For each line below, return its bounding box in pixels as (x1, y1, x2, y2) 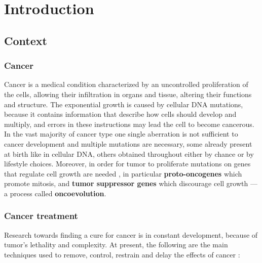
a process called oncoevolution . (4, 188, 106, 198)
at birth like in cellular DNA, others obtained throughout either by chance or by (4, 148, 254, 159)
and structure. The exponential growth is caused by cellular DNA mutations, (4, 99, 243, 109)
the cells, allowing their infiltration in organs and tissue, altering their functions (4, 89, 252, 99)
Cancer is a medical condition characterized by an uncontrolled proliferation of (4, 79, 248, 90)
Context (4, 32, 47, 48)
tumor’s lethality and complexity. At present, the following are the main (4, 239, 228, 250)
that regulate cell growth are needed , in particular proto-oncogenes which (4, 168, 242, 179)
